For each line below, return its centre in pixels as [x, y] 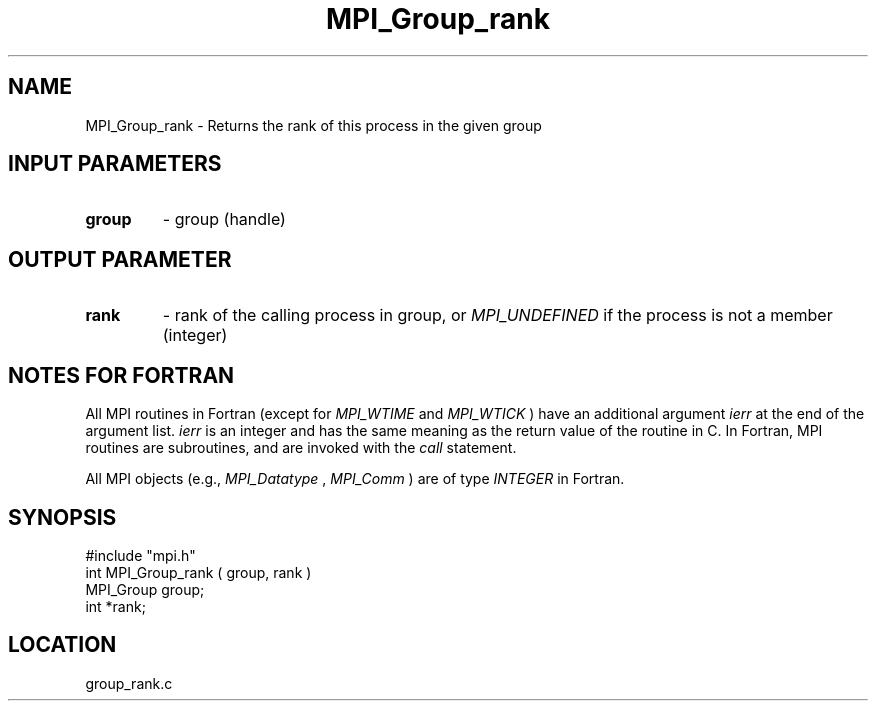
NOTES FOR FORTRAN [121, 375]
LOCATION [62, 645]
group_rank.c [129, 683]
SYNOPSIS [62, 517]
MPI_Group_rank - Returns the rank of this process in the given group [313, 125]
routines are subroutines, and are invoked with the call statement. [301, 448]
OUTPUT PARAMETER [120, 259]
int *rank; [115, 606]
